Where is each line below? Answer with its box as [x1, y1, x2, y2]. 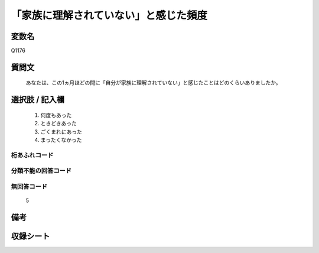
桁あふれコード [11, 151, 54, 159]
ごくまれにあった [40, 128, 82, 135]
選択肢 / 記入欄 [11, 95, 65, 105]
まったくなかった [40, 137, 82, 144]
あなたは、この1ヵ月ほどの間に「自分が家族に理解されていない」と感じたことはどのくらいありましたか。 [25, 79, 281, 86]
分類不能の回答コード [11, 167, 72, 175]
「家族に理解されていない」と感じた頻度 [11, 9, 208, 22]
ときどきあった [40, 120, 77, 127]
